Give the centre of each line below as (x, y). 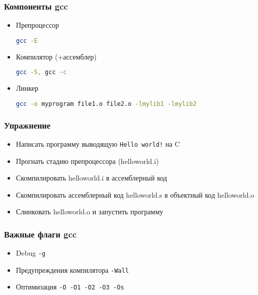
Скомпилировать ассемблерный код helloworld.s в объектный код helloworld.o (135, 194)
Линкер (27, 88)
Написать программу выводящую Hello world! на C (98, 143)
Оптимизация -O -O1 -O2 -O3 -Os (70, 287)
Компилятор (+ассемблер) (56, 56)
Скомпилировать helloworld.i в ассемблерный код (91, 178)
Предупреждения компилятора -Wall (72, 270)
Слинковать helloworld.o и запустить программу (89, 212)
